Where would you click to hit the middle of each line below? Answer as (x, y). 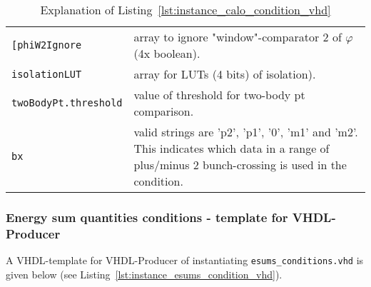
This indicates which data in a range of (232, 148)
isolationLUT (47, 74)
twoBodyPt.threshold (67, 103)
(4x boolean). (167, 53)
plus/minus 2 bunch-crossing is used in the (240, 165)
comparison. (164, 111)
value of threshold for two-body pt (219, 95)
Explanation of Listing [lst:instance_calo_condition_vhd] (185, 10)
